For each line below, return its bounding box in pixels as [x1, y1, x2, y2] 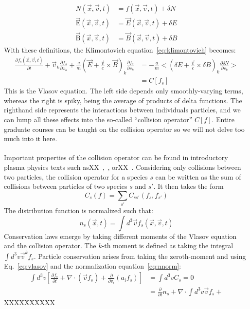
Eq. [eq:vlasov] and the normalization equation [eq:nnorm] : [4, 260, 181, 271]
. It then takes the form [153, 181, 224, 191]
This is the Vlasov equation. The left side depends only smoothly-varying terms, [4, 86, 243, 96]
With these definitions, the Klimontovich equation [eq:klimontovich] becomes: [4, 44, 236, 55]
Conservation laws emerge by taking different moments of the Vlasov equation [4, 231, 237, 241]
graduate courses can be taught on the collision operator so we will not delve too [4, 124, 245, 134]
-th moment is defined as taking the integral [102, 240, 233, 251]
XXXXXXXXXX [4, 297, 55, 308]
